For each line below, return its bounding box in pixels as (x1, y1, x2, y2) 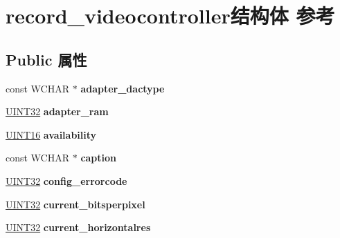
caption (80, 150, 117, 165)
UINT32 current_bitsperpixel (6, 197, 145, 211)
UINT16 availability (6, 127, 97, 141)
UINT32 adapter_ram (6, 104, 109, 119)
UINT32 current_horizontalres (6, 220, 151, 235)
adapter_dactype (80, 81, 165, 95)
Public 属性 (6, 48, 87, 70)
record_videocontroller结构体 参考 (6, 1, 335, 30)
